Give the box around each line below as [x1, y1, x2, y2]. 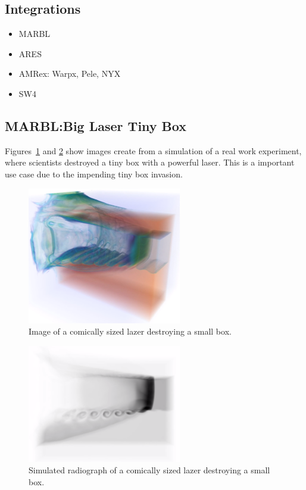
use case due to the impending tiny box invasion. [5, 167, 183, 180]
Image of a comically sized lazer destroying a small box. [29, 325, 232, 338]
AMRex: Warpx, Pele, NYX [18, 67, 121, 80]
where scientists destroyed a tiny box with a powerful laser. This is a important [5, 156, 295, 168]
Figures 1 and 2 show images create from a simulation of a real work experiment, [5, 144, 302, 157]
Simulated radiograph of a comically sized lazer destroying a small [29, 464, 270, 476]
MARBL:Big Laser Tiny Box [5, 116, 186, 135]
